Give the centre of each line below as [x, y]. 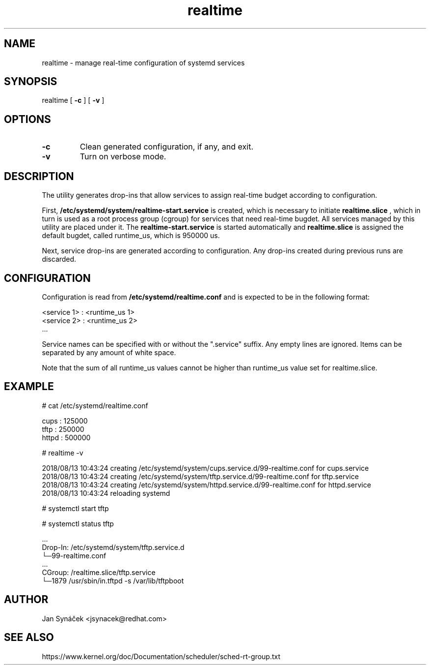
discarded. [59, 259]
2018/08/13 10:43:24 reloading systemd [106, 493]
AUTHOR [26, 600]
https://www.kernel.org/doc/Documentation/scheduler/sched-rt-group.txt [161, 656]
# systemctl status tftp [78, 523]
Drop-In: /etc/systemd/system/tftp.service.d [113, 547]
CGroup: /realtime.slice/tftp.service [99, 572]
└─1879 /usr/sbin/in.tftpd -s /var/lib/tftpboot [113, 580]
